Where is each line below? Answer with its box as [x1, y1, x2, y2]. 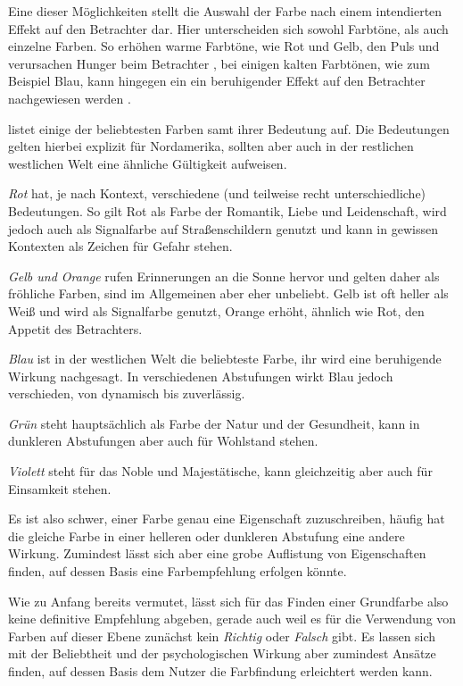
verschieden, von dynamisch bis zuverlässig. [8, 384, 245, 403]
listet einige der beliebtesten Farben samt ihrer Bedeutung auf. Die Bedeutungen [8, 119, 450, 138]
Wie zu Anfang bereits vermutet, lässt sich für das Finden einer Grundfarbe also [8, 591, 449, 610]
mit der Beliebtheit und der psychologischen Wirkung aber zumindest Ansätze [8, 644, 436, 663]
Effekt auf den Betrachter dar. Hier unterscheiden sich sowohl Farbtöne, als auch [8, 19, 449, 38]
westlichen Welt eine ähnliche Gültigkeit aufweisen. [8, 154, 287, 172]
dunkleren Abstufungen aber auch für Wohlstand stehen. [8, 431, 318, 450]
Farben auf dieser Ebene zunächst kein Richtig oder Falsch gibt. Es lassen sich [8, 626, 436, 645]
